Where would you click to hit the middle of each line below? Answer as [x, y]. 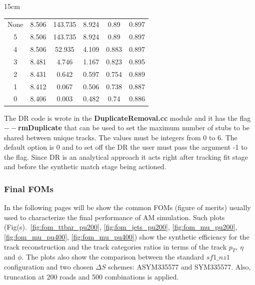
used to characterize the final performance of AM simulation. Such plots [114, 217]
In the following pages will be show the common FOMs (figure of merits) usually [127, 207]
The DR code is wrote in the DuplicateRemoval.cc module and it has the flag [127, 118]
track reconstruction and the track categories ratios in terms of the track [115, 246]
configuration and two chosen [49, 267]
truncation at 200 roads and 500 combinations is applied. [91, 276]
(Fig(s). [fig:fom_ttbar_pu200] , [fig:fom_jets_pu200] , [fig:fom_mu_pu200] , [121, 227]
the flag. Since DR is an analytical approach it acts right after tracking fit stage [126, 156]
